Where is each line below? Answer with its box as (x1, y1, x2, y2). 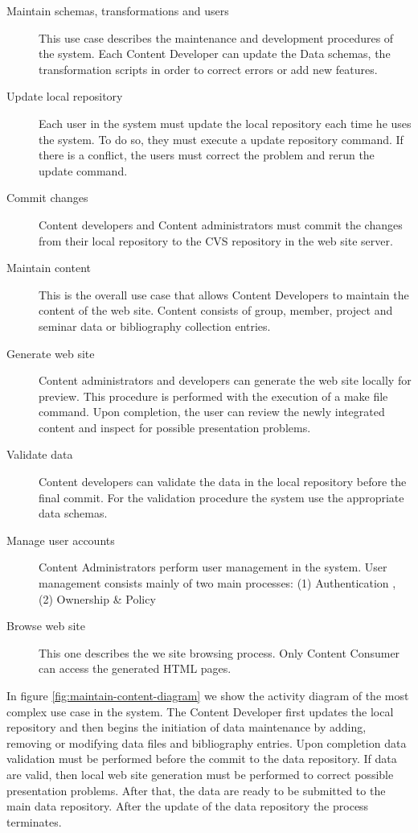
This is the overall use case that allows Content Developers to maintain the (39, 286, 409, 303)
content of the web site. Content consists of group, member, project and (39, 302, 393, 319)
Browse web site (6, 617, 85, 634)
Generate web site (6, 344, 95, 361)
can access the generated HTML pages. (39, 660, 232, 677)
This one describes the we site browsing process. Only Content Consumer (39, 644, 400, 661)
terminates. (6, 813, 62, 830)
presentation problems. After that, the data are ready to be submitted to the (6, 781, 386, 798)
